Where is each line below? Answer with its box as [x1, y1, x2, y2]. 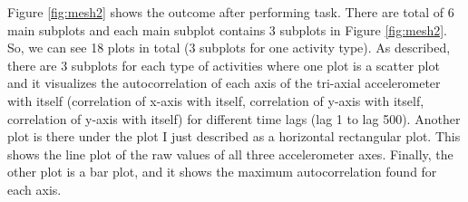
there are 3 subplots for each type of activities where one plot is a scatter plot [7, 55, 440, 74]
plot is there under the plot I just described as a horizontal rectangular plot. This [7, 127, 461, 146]
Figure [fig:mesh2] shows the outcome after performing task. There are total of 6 [7, 3, 454, 21]
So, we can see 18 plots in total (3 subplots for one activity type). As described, [7, 38, 451, 57]
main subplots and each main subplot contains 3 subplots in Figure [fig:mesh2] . [7, 20, 447, 39]
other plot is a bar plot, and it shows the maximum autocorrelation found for [7, 162, 437, 181]
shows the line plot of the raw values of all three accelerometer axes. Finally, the [7, 144, 453, 163]
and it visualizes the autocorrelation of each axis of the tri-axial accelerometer [7, 73, 441, 92]
